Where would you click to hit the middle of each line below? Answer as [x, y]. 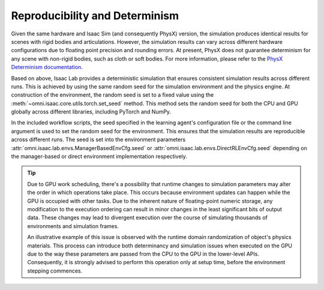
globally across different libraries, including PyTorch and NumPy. [91, 112]
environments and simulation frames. [73, 226]
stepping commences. [55, 271]
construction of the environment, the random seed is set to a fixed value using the [112, 95]
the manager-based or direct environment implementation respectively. [99, 157]
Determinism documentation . [47, 67]
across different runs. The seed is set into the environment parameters [98, 140]
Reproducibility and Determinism [95, 16]
